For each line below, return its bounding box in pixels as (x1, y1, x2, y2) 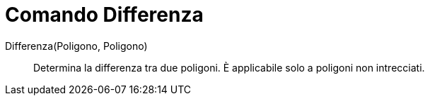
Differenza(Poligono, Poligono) (5, 39, 148, 52)
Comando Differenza (5, 3, 204, 27)
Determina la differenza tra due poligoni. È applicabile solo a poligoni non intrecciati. (33, 61, 425, 74)
